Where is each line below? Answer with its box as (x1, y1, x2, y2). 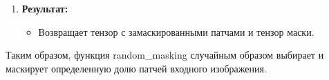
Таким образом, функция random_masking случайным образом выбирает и (6, 48, 324, 62)
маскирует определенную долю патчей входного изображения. (6, 61, 267, 75)
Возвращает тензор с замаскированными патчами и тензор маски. (38, 24, 314, 39)
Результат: (21, 1, 68, 15)
